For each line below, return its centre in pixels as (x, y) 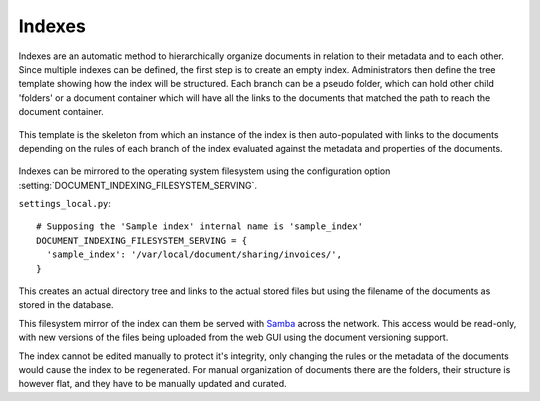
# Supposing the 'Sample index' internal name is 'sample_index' (200, 226)
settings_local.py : (65, 204)
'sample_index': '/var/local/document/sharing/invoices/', (194, 254)
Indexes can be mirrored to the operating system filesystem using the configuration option (204, 171)
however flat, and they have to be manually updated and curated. (152, 384)
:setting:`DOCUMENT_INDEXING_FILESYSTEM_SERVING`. (138, 185)
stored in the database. (66, 305)
